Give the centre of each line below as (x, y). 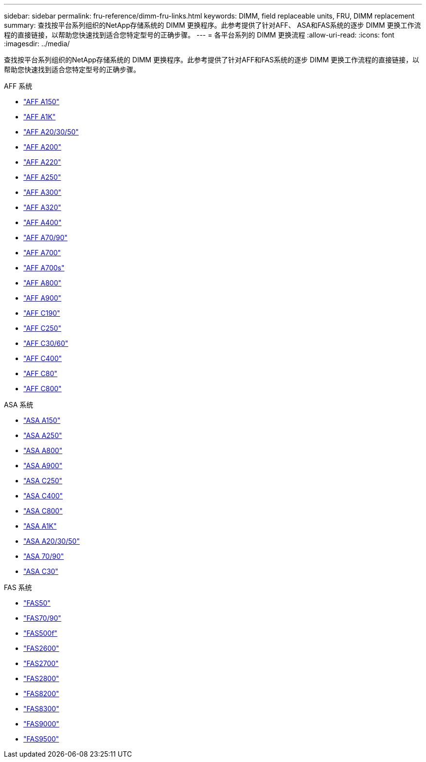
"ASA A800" (43, 450)
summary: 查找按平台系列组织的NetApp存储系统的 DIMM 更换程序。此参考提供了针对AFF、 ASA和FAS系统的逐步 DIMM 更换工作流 (213, 25)
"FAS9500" (41, 739)
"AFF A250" (42, 177)
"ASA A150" (42, 420)
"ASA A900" (43, 466)
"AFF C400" (43, 358)
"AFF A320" (42, 207)
